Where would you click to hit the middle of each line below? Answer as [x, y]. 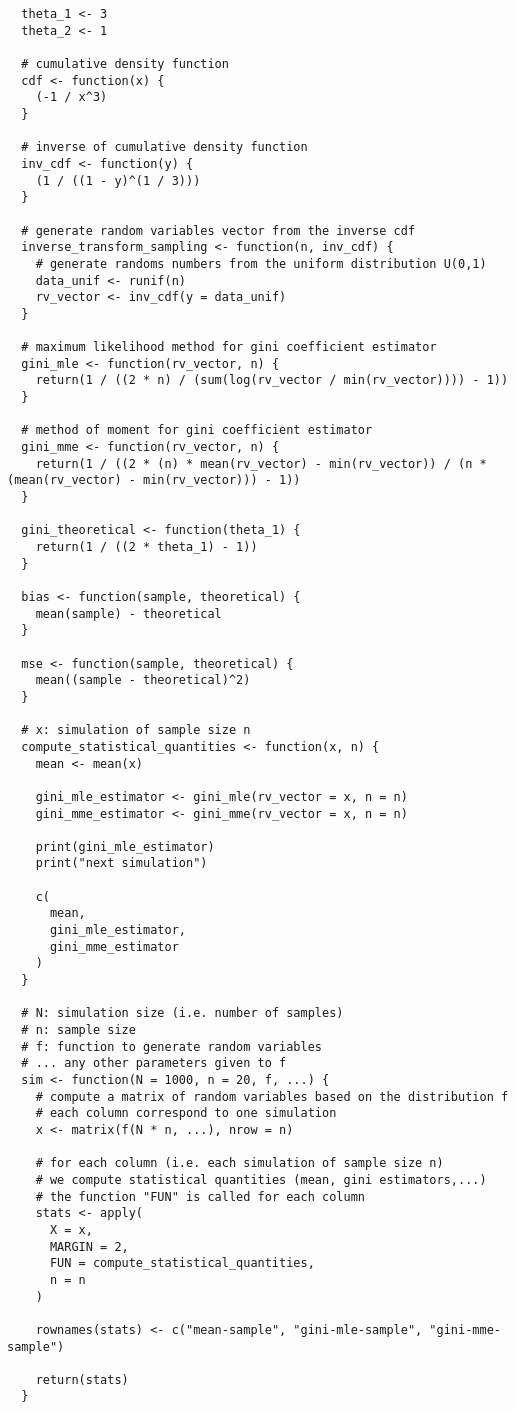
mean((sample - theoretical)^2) [143, 680]
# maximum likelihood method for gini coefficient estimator [229, 347]
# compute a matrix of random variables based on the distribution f [272, 1096]
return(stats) [82, 1379]
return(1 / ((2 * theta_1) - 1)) [146, 547]
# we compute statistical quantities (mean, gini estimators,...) [261, 1179]
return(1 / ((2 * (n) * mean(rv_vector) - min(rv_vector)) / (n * [261, 463]
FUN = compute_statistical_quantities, [182, 1263]
